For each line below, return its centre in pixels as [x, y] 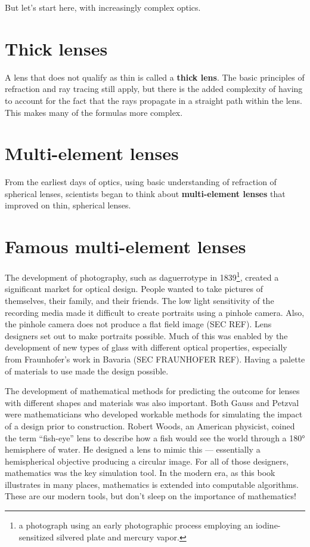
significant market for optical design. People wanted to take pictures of [134, 289]
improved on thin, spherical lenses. [68, 205]
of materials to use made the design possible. [87, 371]
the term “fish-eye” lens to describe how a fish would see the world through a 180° [155, 437]
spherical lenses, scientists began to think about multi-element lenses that [145, 193]
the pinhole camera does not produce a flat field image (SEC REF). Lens [138, 324]
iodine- [268, 525]
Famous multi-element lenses [125, 246]
